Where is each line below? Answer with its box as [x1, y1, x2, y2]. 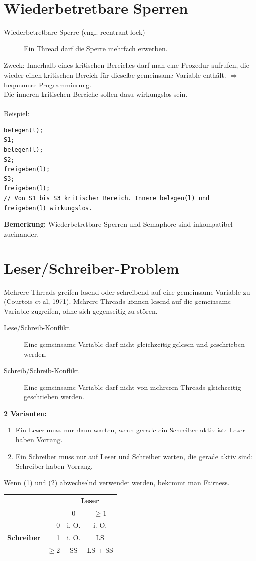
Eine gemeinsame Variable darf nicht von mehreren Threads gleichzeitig [24, 382, 241, 392]
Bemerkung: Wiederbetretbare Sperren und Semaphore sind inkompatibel [4, 219, 233, 229]
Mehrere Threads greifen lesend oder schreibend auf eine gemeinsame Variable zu [4, 286, 250, 297]
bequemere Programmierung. [4, 79, 91, 89]
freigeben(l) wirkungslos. [4, 204, 92, 212]
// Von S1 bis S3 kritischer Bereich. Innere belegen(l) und [4, 195, 210, 202]
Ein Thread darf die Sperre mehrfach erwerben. [24, 43, 168, 53]
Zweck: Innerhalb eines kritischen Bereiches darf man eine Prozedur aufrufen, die [4, 60, 249, 70]
